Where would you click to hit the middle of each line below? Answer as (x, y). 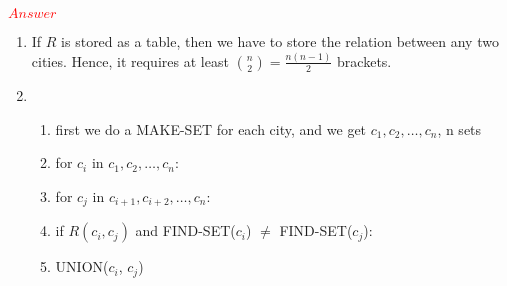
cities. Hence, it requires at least (130, 60)
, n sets (459, 128)
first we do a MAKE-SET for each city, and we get (211, 128)
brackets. (364, 60)
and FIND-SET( (185, 230)
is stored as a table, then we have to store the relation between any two (280, 41)
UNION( (82, 266)
